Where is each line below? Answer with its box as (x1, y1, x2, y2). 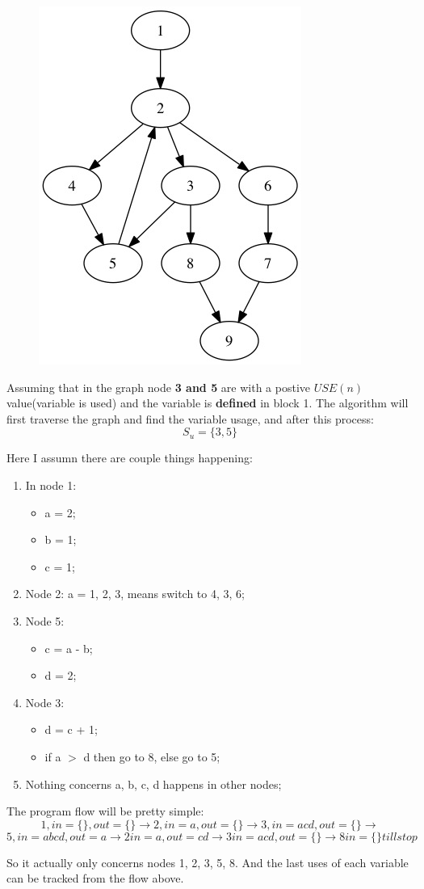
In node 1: (25, 476, 77, 493)
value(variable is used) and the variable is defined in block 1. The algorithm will (6, 394, 409, 411)
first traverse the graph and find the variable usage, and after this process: (6, 410, 374, 427)
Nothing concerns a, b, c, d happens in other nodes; (25, 775, 282, 792)
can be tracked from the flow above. (6, 870, 184, 887)
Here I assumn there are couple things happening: (6, 449, 253, 466)
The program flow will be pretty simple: (6, 803, 204, 819)
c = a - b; (44, 639, 93, 656)
